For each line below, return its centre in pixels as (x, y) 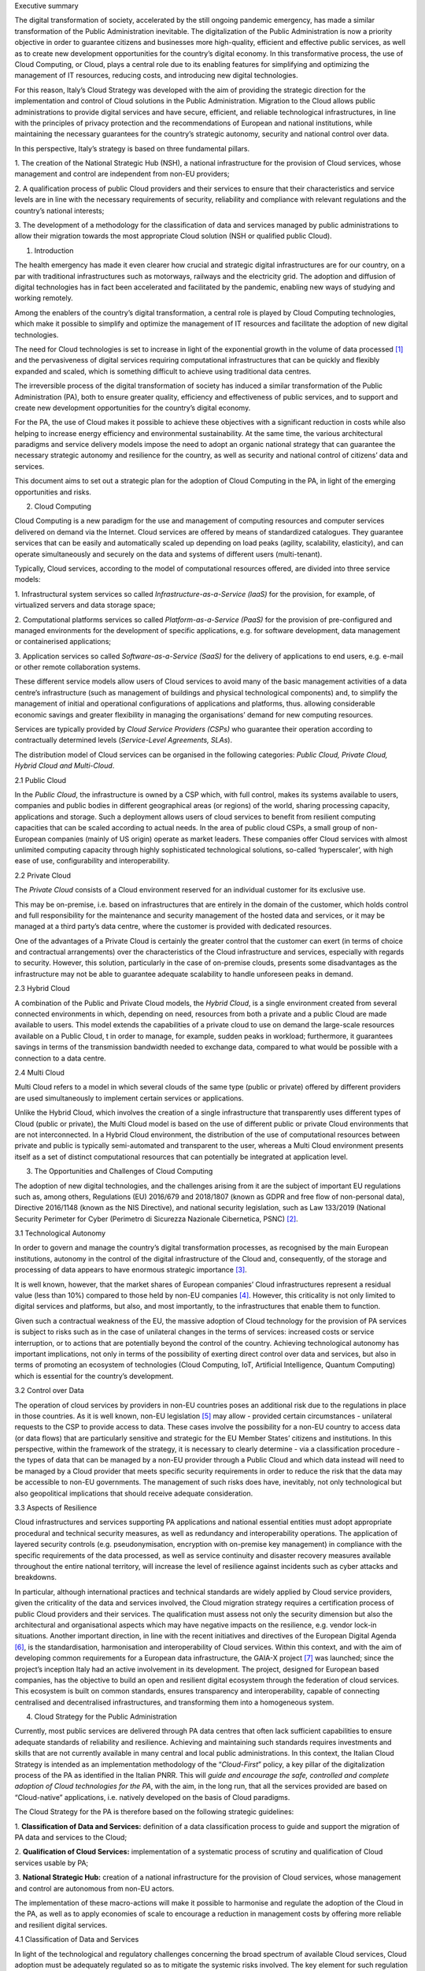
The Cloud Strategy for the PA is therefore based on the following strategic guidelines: (154, 1812)
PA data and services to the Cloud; (71, 1837)
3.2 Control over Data (49, 1391)
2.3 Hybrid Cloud (42, 989)
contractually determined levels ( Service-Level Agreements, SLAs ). (123, 740)
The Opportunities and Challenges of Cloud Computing (124, 1172)
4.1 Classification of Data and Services (77, 1939)
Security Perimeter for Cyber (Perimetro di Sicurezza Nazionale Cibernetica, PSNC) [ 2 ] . (156, 1219)
